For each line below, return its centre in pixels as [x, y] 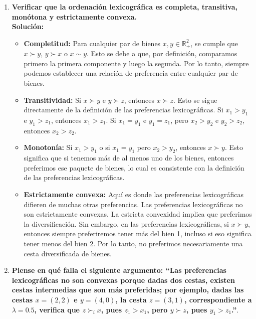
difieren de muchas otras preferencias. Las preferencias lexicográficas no [133, 204]
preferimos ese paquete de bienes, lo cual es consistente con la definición [134, 167]
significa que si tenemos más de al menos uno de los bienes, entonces [129, 158]
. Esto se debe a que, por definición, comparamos [162, 53]
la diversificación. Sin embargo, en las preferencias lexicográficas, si [126, 223]
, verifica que [57, 309]
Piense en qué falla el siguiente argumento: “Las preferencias [119, 270]
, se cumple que [214, 43]
